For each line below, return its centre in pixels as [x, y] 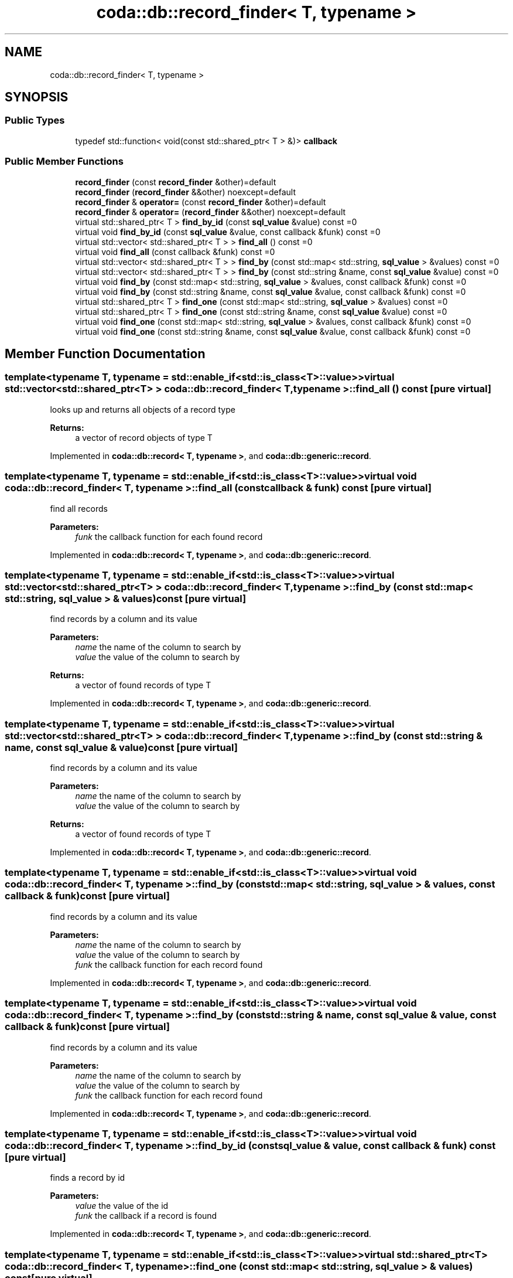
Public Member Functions [64, 162]
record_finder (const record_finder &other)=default [176, 182]
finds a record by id [88, 1178]
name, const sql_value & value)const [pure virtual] [121, 747]
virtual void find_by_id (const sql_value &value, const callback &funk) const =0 [228, 232]
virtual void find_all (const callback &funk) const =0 [175, 251]
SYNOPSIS [37, 97]
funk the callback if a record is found [146, 1216]
